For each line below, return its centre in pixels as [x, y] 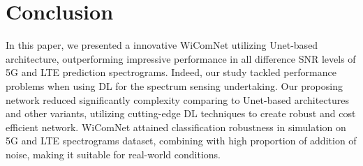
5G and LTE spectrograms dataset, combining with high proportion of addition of [181, 141]
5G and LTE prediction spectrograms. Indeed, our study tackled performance [171, 72]
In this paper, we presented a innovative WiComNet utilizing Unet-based [162, 45]
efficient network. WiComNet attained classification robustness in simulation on [176, 127]
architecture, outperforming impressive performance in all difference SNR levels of [181, 58]
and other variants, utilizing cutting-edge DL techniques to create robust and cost [181, 113]
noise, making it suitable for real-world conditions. [113, 154]
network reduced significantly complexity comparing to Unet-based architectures [177, 99]
